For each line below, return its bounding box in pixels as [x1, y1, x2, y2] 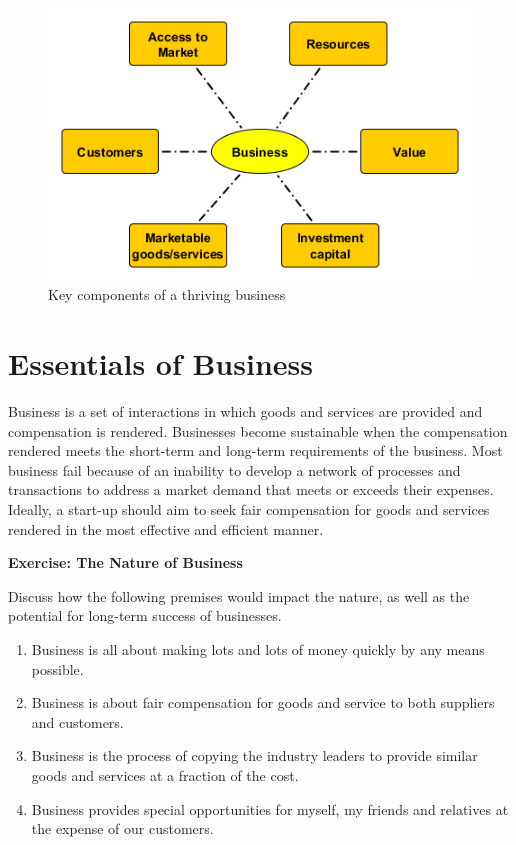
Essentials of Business [8, 343, 313, 384]
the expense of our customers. [31, 818, 214, 839]
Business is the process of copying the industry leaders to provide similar [31, 745, 478, 766]
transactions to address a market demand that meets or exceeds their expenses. [8, 479, 494, 500]
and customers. [31, 711, 124, 732]
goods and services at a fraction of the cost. [31, 764, 299, 785]
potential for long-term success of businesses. [8, 605, 282, 626]
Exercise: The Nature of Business [8, 552, 243, 573]
